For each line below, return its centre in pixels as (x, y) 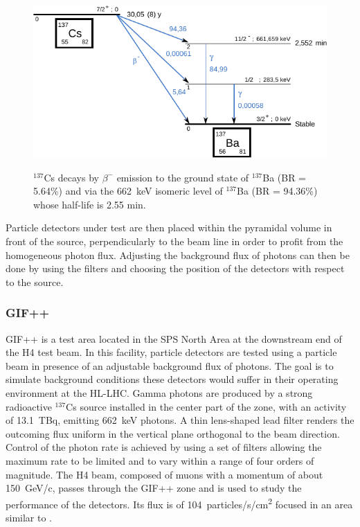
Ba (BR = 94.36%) (277, 191)
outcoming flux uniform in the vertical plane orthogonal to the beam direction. (173, 433)
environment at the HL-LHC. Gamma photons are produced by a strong (159, 392)
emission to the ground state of (183, 177)
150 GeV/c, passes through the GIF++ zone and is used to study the (154, 488)
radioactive (29, 406)
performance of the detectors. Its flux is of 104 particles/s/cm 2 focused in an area (179, 503)
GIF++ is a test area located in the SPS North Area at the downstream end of (174, 338)
